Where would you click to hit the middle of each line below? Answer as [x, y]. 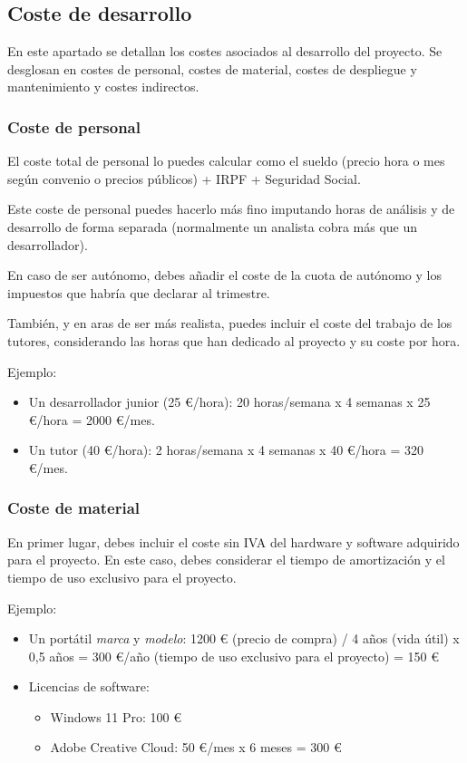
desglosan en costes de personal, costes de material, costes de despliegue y [212, 68]
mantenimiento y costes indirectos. [103, 87]
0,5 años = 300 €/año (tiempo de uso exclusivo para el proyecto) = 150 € [234, 656]
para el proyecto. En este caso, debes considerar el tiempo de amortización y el [226, 560]
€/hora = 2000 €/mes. [92, 419]
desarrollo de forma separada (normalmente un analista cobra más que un [213, 226]
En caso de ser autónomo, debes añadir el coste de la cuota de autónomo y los [224, 275]
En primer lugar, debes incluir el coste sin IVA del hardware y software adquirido [233, 541]
